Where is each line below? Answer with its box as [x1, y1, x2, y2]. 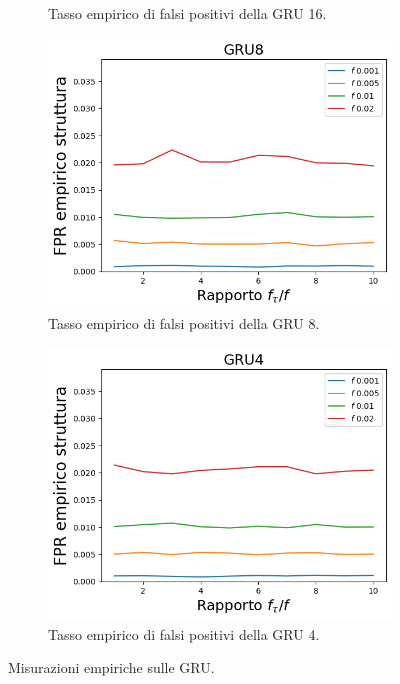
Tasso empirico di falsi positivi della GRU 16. [48, 3, 327, 23]
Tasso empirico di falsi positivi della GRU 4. [48, 623, 320, 644]
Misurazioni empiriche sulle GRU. [8, 657, 215, 678]
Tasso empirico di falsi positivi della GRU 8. [48, 313, 320, 334]
